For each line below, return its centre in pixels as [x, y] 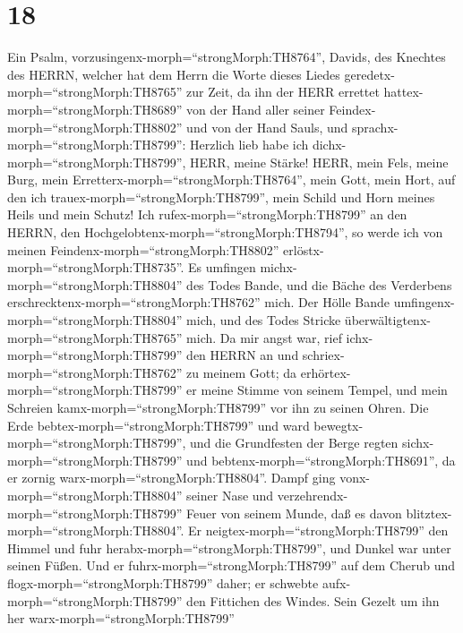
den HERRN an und [243, 355]
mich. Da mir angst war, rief [264, 337]
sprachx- [375, 127]
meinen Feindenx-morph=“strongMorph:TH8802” [143, 249]
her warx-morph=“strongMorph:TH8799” [121, 618]
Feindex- [352, 109]
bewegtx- [339, 425]
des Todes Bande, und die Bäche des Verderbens [319, 284]
